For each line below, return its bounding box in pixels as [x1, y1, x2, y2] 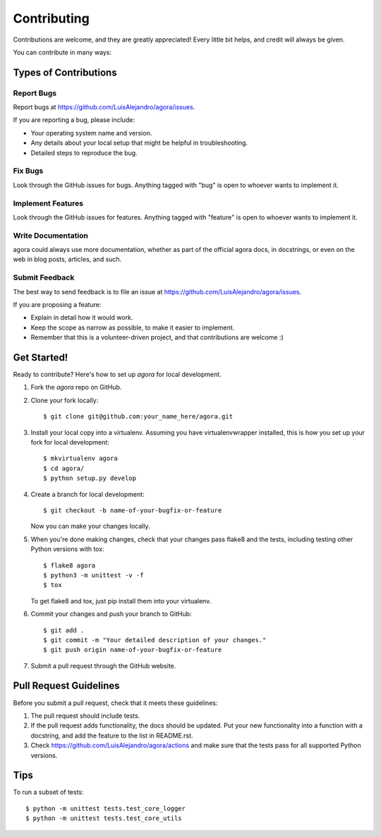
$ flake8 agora [43, 561, 96, 570]
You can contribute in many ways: [13, 48, 112, 56]
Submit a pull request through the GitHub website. [30, 661, 176, 670]
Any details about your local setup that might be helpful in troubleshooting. [30, 138, 248, 147]
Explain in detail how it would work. [30, 313, 133, 322]
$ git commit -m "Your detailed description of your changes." [43, 636, 267, 644]
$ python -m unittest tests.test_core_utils [25, 814, 183, 822]
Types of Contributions [13, 66, 117, 78]
